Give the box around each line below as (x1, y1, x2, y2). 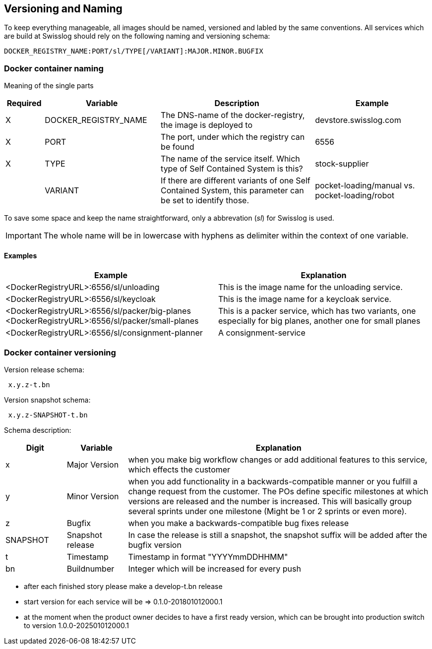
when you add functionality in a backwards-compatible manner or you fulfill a (128, 476, 418, 487)
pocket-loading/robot (315, 190, 395, 201)
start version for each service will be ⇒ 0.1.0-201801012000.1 (24, 597, 223, 606)
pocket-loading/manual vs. (315, 180, 415, 191)
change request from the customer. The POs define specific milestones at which (128, 486, 429, 497)
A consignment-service (218, 328, 306, 338)
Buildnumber (66, 564, 115, 574)
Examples (4, 251, 37, 260)
